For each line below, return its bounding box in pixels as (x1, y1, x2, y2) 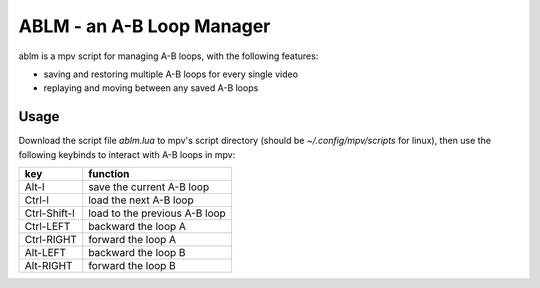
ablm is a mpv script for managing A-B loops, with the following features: (18, 50, 319, 62)
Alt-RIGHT (24, 259, 73, 273)
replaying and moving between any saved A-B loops (43, 82, 259, 94)
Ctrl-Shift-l (24, 206, 75, 220)
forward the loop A (88, 233, 177, 247)
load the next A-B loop (88, 193, 194, 207)
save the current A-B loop (88, 180, 210, 194)
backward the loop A (88, 220, 187, 234)
